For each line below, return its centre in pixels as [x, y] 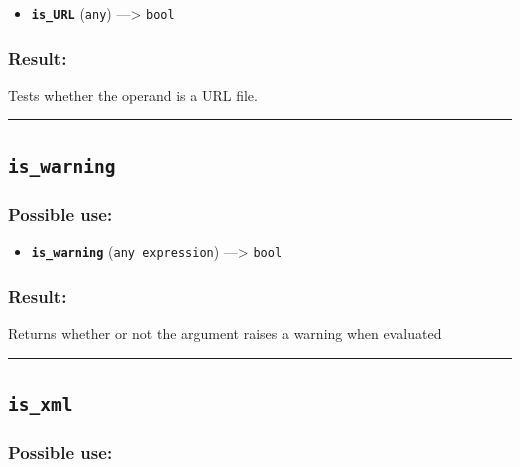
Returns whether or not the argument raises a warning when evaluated [225, 332]
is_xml [40, 404]
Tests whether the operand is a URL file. [133, 94]
